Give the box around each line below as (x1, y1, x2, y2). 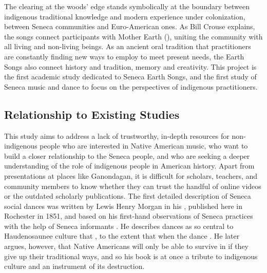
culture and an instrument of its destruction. (4, 261, 145, 271)
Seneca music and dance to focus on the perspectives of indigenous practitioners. (4, 81, 258, 92)
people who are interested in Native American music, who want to (40, 140, 248, 151)
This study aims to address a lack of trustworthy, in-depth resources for (4, 130, 230, 141)
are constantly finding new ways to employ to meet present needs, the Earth (4, 51, 244, 61)
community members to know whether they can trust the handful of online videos (4, 180, 261, 191)
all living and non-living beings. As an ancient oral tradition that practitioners (4, 41, 251, 52)
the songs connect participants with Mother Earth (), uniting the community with (4, 31, 263, 41)
